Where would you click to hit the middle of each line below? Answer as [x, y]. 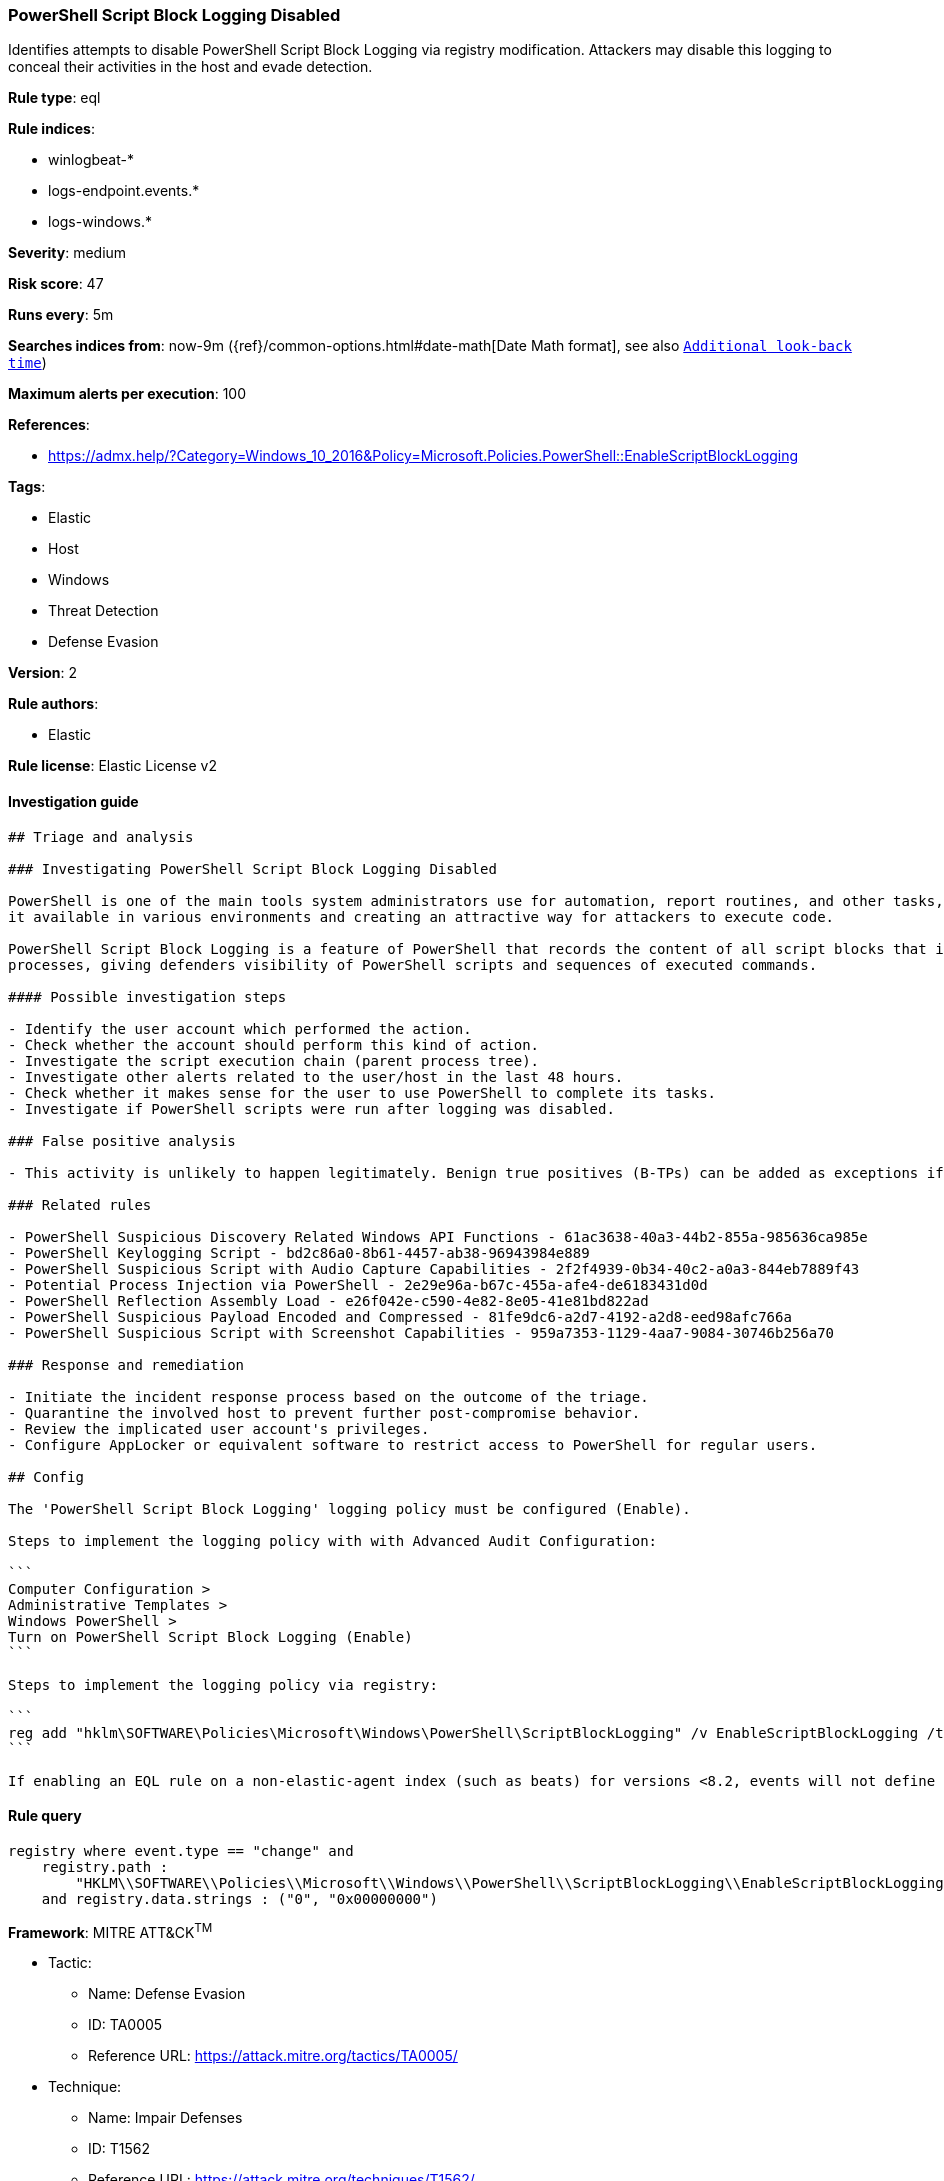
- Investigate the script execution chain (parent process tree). [274, 1060]
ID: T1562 [119, 2149]
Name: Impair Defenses [165, 2118]
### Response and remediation [126, 1364]
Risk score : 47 [56, 284]
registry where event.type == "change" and [181, 1850]
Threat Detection [103, 611]
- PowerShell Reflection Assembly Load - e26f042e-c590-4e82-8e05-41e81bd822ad [328, 1300]
